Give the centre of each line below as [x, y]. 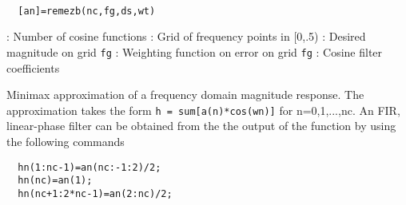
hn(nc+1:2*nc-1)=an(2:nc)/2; [95, 193]
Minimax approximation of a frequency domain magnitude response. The [185, 95]
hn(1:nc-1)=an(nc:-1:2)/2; [90, 167]
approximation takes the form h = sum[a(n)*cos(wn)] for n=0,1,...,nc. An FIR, [203, 110]
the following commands [66, 141]
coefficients [33, 67]
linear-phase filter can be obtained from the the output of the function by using [201, 126]
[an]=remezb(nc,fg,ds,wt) [87, 11]
